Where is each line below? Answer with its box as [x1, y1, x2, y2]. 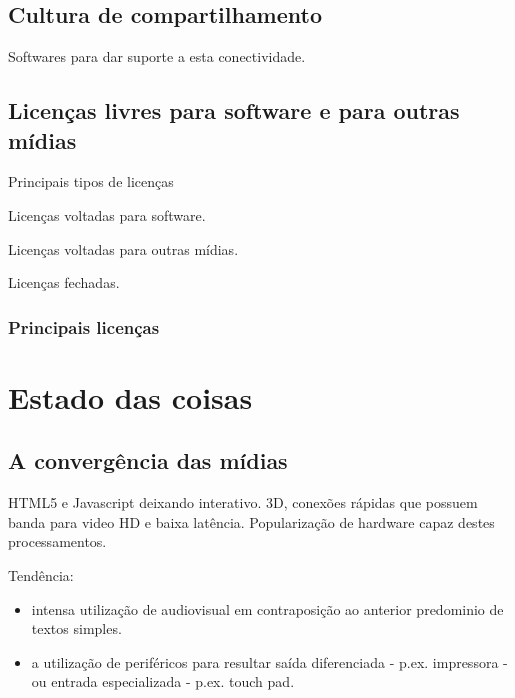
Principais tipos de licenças [8, 171, 174, 192]
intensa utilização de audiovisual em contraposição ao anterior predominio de [31, 598, 504, 619]
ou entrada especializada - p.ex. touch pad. [31, 671, 295, 692]
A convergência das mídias [8, 445, 288, 476]
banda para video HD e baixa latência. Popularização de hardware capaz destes [8, 511, 495, 532]
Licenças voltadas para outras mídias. [8, 238, 239, 259]
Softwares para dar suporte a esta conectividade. [8, 46, 306, 67]
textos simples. [31, 618, 122, 639]
